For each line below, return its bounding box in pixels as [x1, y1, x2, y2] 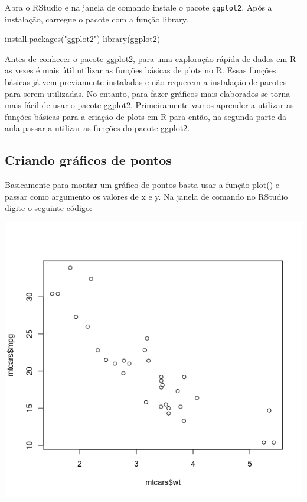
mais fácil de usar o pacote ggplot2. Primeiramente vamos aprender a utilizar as [5, 99, 294, 111]
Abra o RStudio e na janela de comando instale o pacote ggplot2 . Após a [5, 1, 272, 13]
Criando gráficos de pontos [5, 151, 172, 169]
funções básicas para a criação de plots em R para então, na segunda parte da [5, 110, 287, 122]
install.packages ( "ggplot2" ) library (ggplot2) [5, 33, 161, 45]
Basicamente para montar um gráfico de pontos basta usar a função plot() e [5, 179, 279, 191]
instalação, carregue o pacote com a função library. [5, 12, 188, 25]
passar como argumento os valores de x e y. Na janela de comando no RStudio [5, 190, 288, 202]
